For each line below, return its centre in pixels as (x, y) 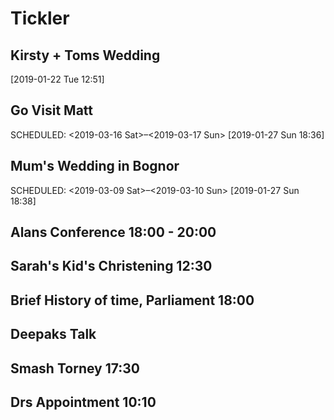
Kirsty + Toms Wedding (85, 55)
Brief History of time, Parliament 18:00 (132, 300)
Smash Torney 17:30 (75, 368)
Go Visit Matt (52, 110)
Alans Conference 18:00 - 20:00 (113, 232)
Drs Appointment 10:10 (83, 402)
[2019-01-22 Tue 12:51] (57, 79)
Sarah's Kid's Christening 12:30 (111, 266)
